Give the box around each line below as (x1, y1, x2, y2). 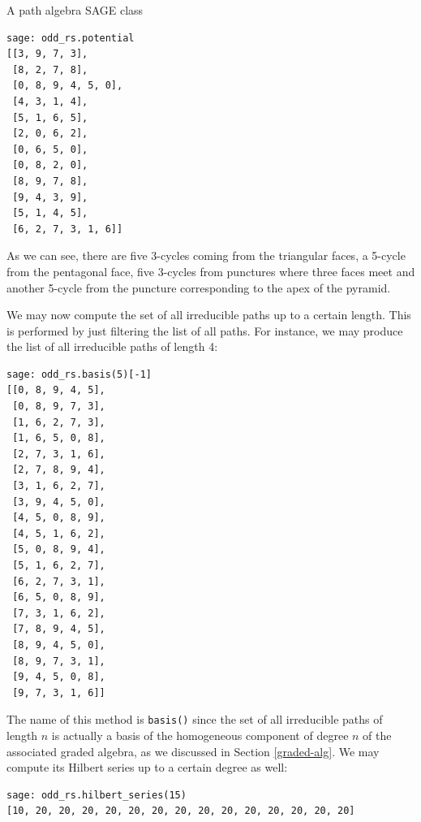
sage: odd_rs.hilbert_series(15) (6, 789, 187, 801)
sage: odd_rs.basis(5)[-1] (6, 368, 152, 380)
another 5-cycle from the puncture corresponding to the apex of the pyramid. (6, 279, 391, 296)
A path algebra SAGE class (6, 2, 144, 18)
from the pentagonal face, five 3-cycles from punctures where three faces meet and (6, 262, 415, 279)
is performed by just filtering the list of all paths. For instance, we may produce (6, 322, 403, 339)
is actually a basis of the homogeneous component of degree (51, 727, 349, 743)
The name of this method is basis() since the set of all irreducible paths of (6, 711, 383, 728)
